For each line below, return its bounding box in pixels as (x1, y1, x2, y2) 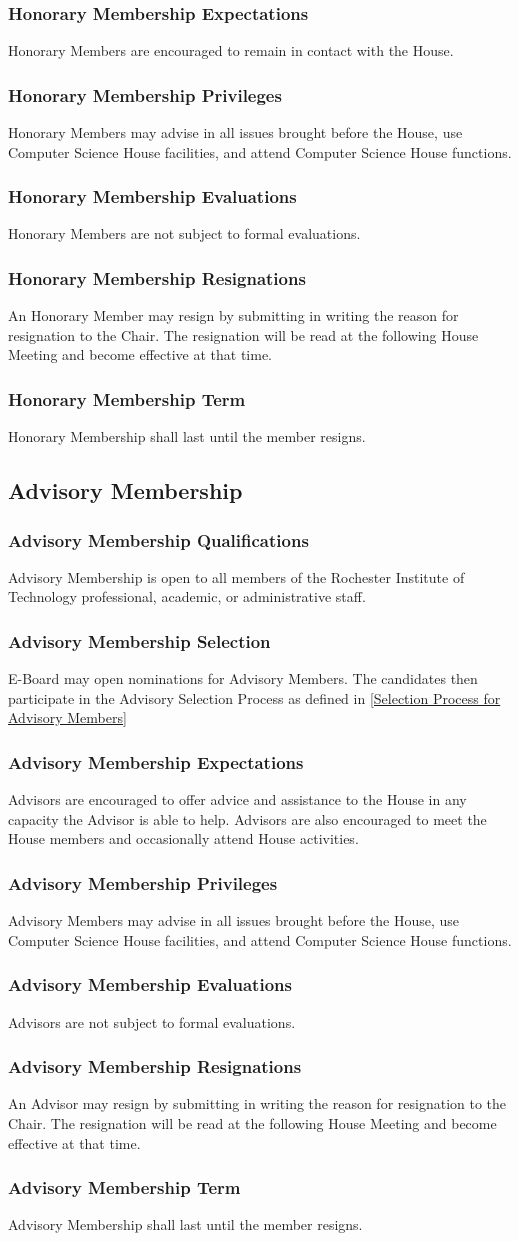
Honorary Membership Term (8, 386, 246, 411)
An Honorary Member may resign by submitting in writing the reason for (8, 305, 459, 326)
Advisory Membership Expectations (8, 749, 304, 774)
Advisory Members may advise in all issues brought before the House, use (8, 910, 460, 931)
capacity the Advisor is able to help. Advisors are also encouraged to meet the (8, 808, 487, 829)
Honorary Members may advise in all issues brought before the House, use (8, 122, 463, 143)
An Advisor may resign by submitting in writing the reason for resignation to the (8, 1093, 507, 1114)
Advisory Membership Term (8, 1175, 241, 1200)
